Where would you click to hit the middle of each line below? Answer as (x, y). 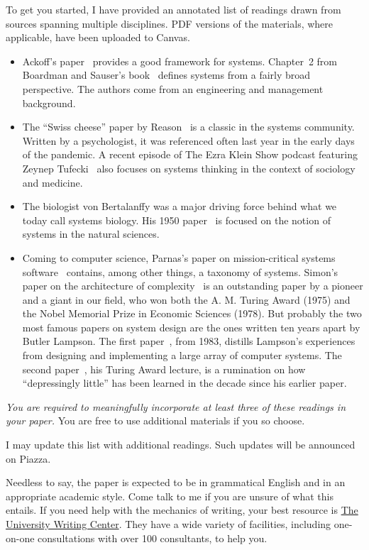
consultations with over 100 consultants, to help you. (153, 538)
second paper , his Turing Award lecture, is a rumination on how (164, 369)
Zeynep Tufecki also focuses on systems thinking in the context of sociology (189, 168)
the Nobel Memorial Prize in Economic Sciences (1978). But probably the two (192, 313)
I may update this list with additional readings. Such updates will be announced (181, 445)
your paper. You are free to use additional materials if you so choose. (155, 420)
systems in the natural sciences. (91, 234)
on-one (20, 538)
